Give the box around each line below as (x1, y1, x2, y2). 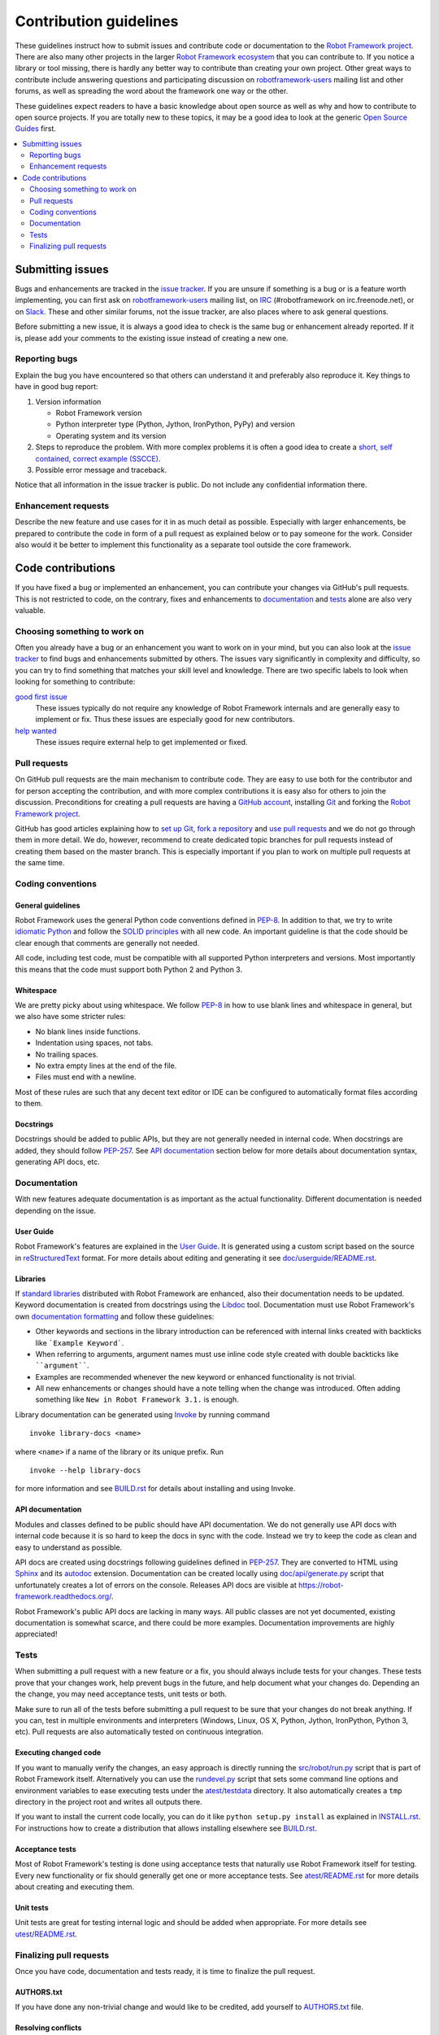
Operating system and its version (55, 431, 167, 440)
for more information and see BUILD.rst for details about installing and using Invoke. (15, 1484, 296, 1494)
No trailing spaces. (35, 1049, 99, 1059)
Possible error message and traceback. (35, 465, 167, 475)
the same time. (15, 858, 65, 868)
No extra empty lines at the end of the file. (35, 1061, 177, 1070)
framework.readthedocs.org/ (15, 1591, 112, 1601)
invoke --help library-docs (29, 1466, 141, 1475)
